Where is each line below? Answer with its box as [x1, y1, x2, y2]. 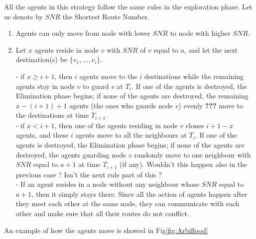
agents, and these [15, 130, 69, 140]
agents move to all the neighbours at [75, 130, 187, 140]
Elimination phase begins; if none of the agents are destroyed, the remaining [15, 90, 249, 101]
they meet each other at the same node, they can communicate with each [15, 198, 240, 209]
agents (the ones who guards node [69, 100, 173, 110]
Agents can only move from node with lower [15, 28, 150, 38]
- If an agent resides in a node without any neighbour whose [15, 179, 199, 189]
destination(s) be [15, 54, 68, 65]
